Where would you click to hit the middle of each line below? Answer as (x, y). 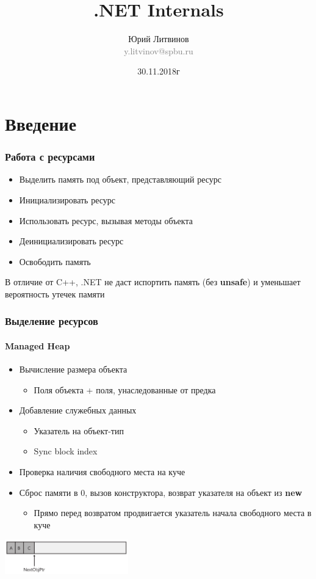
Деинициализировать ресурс (71, 241)
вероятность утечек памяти (55, 293)
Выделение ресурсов (52, 321)
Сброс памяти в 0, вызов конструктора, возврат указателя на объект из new (161, 492)
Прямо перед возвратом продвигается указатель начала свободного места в (173, 513)
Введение (41, 123)
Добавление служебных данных (78, 410)
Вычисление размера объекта (73, 369)
